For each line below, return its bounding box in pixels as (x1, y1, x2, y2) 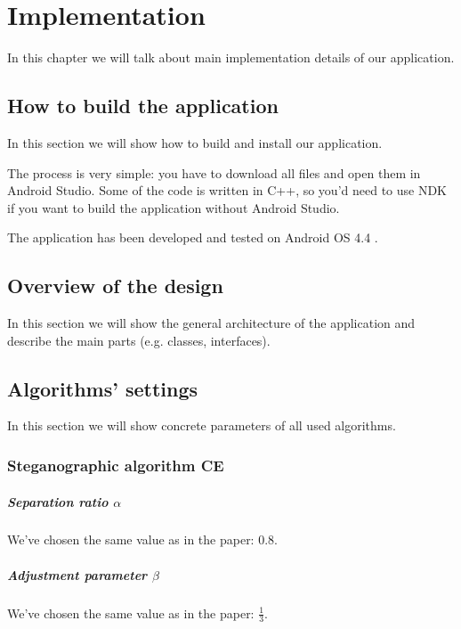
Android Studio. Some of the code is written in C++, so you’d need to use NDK (7, 181, 448, 200)
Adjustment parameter (7, 565, 148, 584)
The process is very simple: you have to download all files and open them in (7, 163, 421, 182)
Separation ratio (7, 492, 109, 511)
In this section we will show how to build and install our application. (7, 133, 383, 151)
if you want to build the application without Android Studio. (7, 198, 340, 216)
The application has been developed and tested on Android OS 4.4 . (7, 228, 378, 247)
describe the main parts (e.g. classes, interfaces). (7, 331, 271, 349)
